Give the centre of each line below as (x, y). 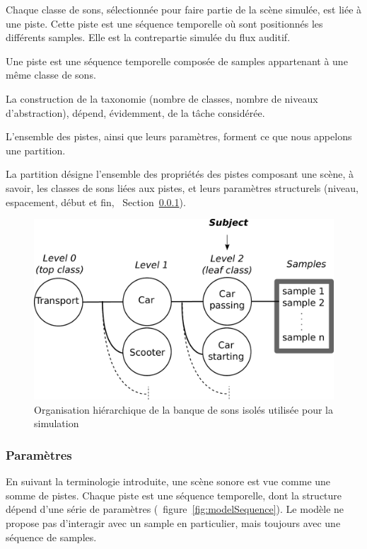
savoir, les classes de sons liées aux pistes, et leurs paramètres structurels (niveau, (182, 187)
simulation (57, 423)
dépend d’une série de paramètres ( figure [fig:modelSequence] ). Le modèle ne (175, 509)
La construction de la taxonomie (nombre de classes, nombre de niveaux (162, 98)
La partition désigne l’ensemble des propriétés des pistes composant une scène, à (180, 174)
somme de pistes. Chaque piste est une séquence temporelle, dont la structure (174, 495)
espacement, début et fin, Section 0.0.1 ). (96, 202)
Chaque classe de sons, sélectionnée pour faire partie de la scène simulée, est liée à (184, 9)
